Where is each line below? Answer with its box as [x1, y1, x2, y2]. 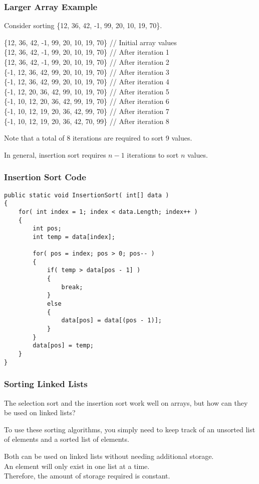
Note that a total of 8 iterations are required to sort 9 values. [4, 133, 192, 143]
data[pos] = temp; [33, 342, 94, 349]
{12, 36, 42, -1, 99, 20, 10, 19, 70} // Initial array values [4, 37, 177, 47]
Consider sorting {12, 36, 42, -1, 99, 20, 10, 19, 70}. [4, 20, 162, 31]
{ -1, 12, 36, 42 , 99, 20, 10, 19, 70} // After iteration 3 [4, 66, 169, 77]
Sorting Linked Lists [4, 378, 88, 390]
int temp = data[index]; [33, 233, 115, 240]
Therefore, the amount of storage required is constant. [4, 470, 170, 481]
